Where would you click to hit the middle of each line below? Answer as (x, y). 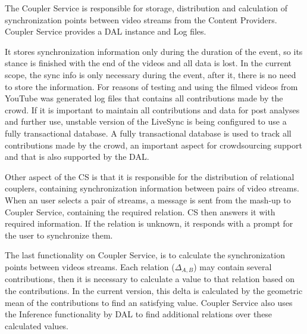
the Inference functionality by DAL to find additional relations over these (139, 314)
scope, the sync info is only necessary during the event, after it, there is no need (151, 74)
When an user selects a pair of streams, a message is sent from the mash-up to (148, 200)
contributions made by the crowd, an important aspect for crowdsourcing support (153, 145)
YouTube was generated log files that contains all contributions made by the (144, 98)
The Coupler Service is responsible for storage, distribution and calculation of (146, 8)
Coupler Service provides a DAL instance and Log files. (106, 31)
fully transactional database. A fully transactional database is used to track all (148, 133)
